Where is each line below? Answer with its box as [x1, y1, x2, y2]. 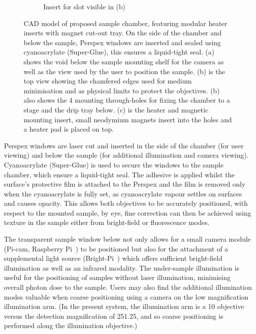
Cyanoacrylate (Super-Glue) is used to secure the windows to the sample [4, 159, 224, 169]
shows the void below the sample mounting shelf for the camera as [24, 56, 224, 66]
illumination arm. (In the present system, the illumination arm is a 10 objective [4, 301, 244, 311]
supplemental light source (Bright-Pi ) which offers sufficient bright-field [4, 253, 223, 263]
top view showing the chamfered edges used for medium [24, 76, 192, 86]
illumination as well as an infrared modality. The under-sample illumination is [4, 262, 240, 273]
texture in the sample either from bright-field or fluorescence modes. [4, 217, 210, 227]
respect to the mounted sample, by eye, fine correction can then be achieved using [4, 207, 251, 218]
